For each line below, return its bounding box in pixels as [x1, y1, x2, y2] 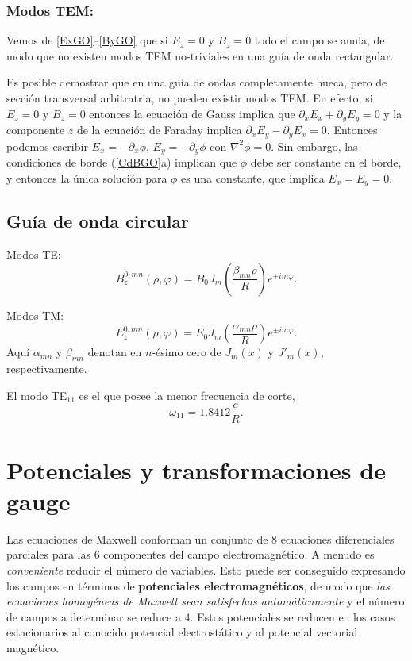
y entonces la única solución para [6, 169, 167, 186]
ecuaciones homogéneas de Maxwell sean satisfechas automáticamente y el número [6, 593, 405, 609]
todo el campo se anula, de [254, 32, 385, 48]
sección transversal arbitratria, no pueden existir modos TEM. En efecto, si [6, 90, 373, 106]
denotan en [87, 344, 142, 360]
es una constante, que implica [181, 169, 325, 186]
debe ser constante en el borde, [250, 153, 402, 170]
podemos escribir [6, 137, 88, 154]
